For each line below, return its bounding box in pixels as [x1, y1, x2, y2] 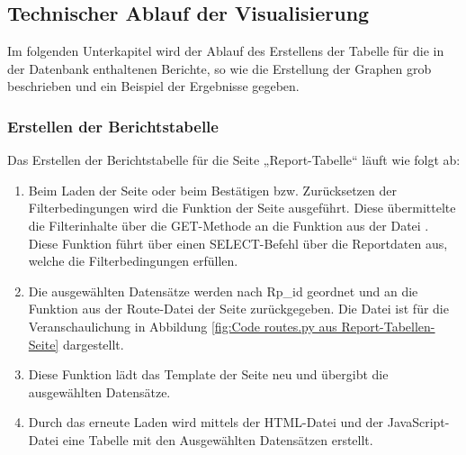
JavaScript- [387, 413, 450, 432]
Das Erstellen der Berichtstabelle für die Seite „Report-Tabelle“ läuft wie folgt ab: [7, 150, 461, 169]
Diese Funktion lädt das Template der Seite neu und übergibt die [28, 365, 389, 384]
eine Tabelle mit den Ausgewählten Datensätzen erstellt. [62, 430, 373, 449]
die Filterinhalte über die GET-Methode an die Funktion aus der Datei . [28, 215, 429, 234]
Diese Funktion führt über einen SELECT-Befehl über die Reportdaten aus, [28, 233, 448, 252]
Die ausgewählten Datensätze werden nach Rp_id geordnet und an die [28, 281, 418, 300]
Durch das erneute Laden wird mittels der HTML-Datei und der [28, 413, 384, 432]
